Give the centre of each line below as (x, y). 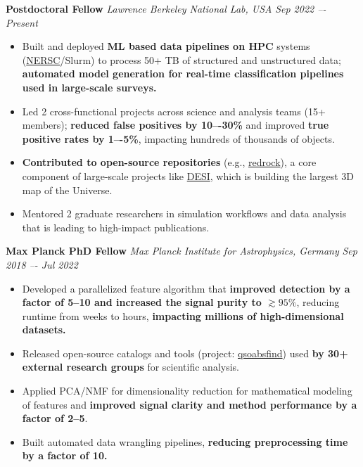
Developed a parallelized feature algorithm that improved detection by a (186, 288)
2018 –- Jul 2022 (42, 264)
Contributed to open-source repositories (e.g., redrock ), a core (169, 162)
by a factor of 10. (65, 455)
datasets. (44, 330)
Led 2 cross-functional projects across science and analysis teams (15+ (174, 111)
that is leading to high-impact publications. (116, 227)
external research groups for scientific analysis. (130, 367)
